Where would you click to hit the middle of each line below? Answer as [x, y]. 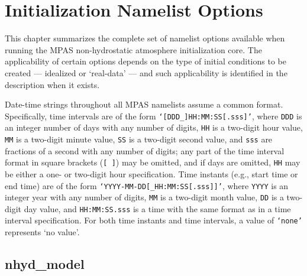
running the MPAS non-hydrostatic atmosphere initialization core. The [133, 49]
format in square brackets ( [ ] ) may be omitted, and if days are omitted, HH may [153, 162]
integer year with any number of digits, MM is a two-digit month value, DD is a [144, 197]
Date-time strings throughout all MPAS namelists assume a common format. [144, 104]
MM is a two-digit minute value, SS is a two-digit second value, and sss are [139, 139]
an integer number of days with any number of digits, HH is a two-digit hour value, [154, 127]
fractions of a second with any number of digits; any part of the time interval [145, 150]
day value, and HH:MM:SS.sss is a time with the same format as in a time [157, 208]
